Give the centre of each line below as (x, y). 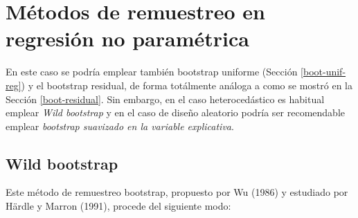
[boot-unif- (323, 72)
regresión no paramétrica (127, 38)
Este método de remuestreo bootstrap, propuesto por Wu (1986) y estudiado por (177, 192)
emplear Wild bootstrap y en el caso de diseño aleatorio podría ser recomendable (175, 112)
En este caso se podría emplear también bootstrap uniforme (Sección (152, 72)
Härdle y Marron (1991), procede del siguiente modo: (118, 206)
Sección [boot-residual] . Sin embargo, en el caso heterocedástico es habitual (165, 99)
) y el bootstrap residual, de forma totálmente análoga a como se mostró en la (187, 85)
